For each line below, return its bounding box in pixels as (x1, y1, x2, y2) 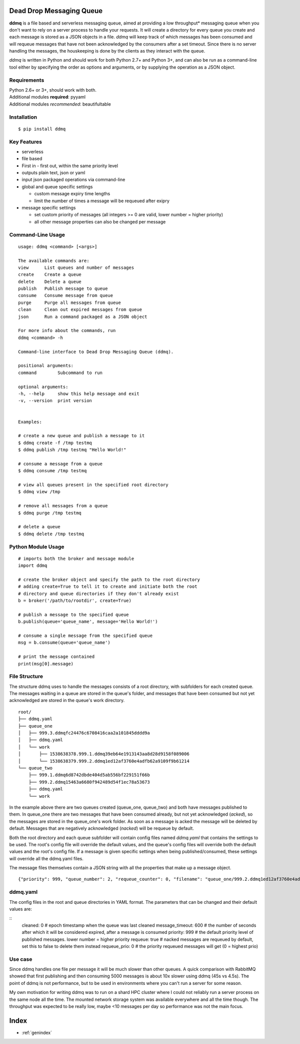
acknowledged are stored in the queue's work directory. (9, 698, 125, 704)
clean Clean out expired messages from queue (18, 307, 142, 312)
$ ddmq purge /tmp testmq (18, 510, 82, 516)
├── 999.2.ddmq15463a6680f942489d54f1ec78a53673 (28, 779, 150, 785)
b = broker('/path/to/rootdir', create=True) (18, 598, 132, 603)
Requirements (9, 77, 44, 84)
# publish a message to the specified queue (18, 611, 129, 617)
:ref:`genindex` (21, 1029, 52, 1035)
